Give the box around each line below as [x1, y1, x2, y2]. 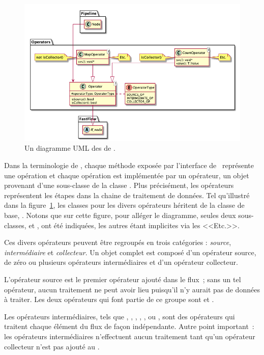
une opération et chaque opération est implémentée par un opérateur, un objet [4, 170, 249, 180]
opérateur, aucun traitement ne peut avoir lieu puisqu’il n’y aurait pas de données [4, 284, 260, 294]
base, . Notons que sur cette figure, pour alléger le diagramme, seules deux [4, 210, 236, 221]
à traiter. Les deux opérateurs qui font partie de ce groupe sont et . [4, 294, 214, 305]
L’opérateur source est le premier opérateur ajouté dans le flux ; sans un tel [4, 274, 241, 284]
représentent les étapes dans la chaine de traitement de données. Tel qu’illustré [4, 189, 250, 200]
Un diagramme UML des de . [24, 143, 115, 153]
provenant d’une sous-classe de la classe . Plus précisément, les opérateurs [4, 180, 234, 190]
